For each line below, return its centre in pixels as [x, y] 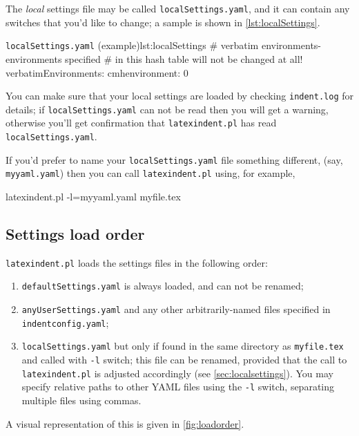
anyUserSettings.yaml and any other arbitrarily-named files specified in [176, 309]
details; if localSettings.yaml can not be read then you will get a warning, [167, 109]
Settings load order [75, 234]
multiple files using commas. [81, 400]
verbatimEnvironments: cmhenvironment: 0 [97, 72]
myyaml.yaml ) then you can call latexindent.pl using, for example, [151, 173]
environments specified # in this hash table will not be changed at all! [154, 58]
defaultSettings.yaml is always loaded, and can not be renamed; [163, 286]
